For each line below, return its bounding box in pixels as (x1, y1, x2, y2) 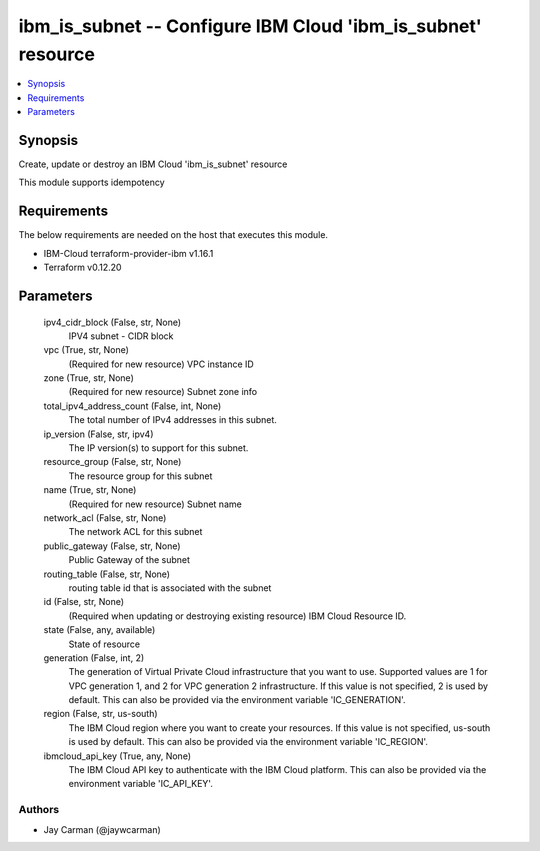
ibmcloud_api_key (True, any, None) (43, 750, 192, 762)
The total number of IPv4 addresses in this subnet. (68, 414, 277, 426)
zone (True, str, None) (43, 372, 134, 384)
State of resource (68, 638, 141, 650)
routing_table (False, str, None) (43, 568, 170, 580)
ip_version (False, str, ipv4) (43, 428, 154, 440)
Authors (18, 803, 60, 817)
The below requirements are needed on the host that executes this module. (18, 229, 329, 241)
